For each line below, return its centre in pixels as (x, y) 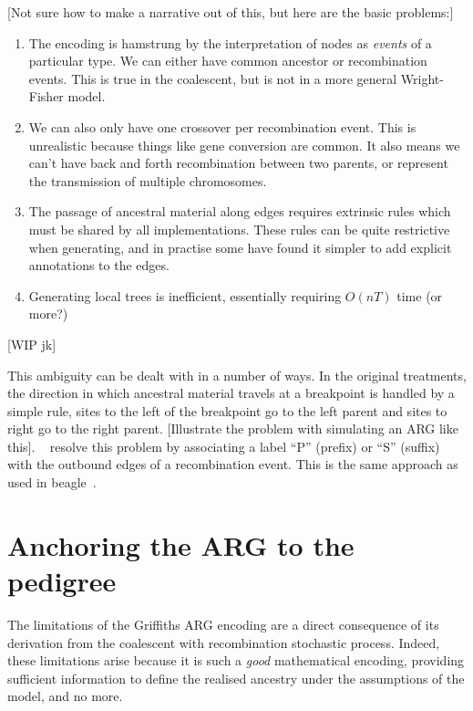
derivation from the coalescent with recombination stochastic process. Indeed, (224, 642)
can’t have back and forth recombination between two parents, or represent (238, 163)
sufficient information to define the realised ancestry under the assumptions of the (236, 678)
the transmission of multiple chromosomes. (148, 180)
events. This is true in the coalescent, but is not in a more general (213, 78)
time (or (420, 295)
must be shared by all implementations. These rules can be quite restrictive (239, 229)
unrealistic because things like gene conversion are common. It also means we (244, 145)
